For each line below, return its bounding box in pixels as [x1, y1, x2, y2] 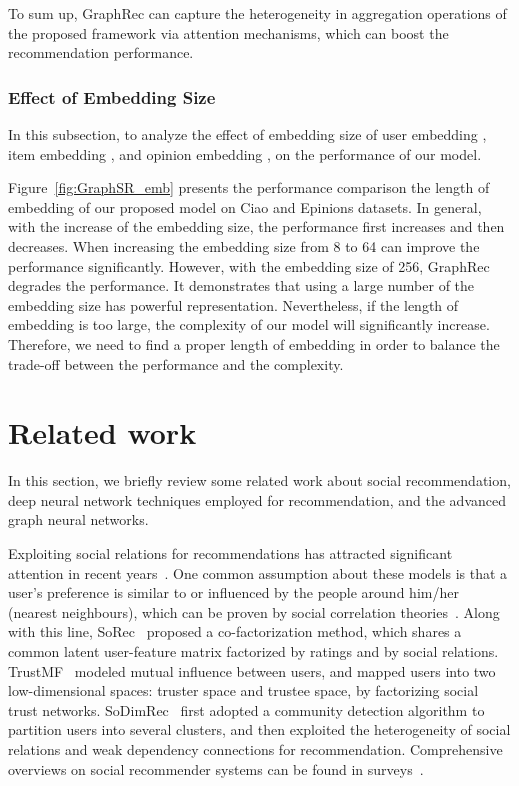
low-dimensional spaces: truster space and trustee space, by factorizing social [8, 680, 479, 701]
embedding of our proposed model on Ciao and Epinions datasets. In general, [8, 196, 482, 217]
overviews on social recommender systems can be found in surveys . [8, 758, 424, 779]
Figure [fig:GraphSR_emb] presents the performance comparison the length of [8, 177, 490, 198]
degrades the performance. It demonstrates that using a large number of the [8, 275, 475, 296]
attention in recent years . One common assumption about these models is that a [8, 562, 508, 583]
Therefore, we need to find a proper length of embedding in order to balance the [8, 333, 500, 354]
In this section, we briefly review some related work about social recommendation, [8, 470, 511, 491]
